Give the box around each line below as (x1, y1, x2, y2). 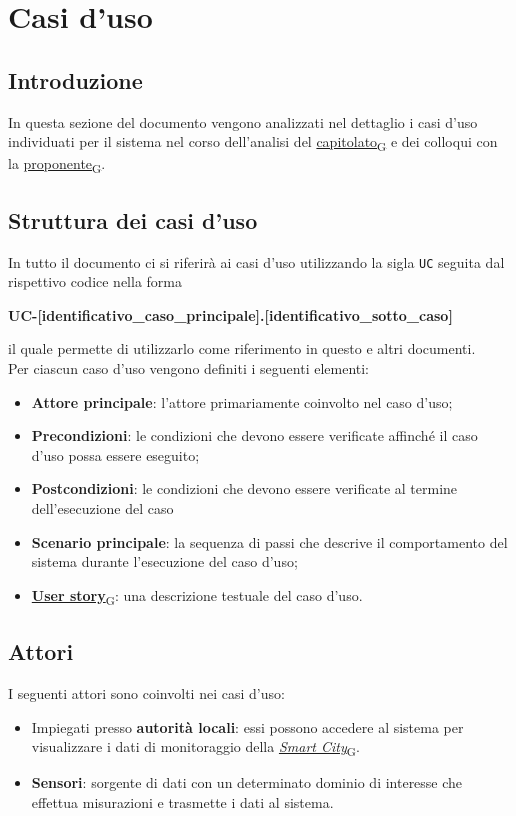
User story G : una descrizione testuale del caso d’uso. (31, 584, 363, 608)
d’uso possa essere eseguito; (31, 444, 200, 465)
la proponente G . (8, 153, 106, 177)
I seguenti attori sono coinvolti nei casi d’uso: (8, 683, 285, 704)
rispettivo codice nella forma (8, 271, 182, 292)
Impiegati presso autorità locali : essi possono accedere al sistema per (31, 716, 464, 737)
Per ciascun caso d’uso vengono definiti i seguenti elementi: (8, 358, 370, 379)
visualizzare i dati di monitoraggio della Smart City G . (31, 736, 360, 760)
